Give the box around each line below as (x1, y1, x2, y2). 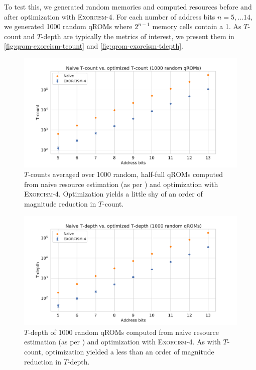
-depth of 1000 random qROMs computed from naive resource (28, 326, 219, 337)
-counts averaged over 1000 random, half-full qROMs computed (28, 169, 223, 179)
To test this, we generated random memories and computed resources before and (4, 2, 252, 12)
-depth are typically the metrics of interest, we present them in (41, 31, 234, 41)
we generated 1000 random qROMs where (4, 21, 133, 32)
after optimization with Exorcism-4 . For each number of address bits (4, 11, 215, 22)
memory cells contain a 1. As (152, 21, 241, 32)
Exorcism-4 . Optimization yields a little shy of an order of (24, 189, 203, 199)
